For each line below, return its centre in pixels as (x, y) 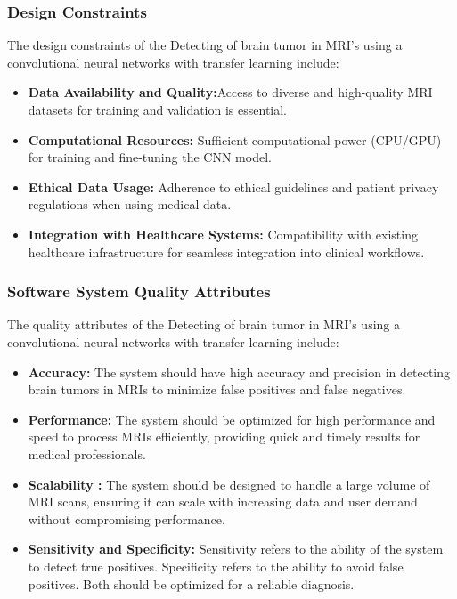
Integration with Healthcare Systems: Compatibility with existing (223, 234)
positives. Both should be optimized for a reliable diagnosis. (191, 583)
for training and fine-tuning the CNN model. (150, 157)
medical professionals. (87, 453)
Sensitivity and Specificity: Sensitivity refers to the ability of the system (236, 549)
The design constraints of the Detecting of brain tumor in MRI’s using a (205, 45)
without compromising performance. (126, 518)
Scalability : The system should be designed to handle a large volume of (229, 484)
